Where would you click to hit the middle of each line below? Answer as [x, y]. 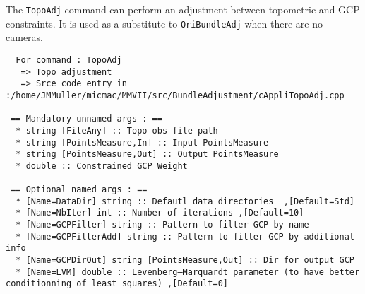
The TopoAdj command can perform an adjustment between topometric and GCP [183, 9]
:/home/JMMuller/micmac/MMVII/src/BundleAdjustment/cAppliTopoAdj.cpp [175, 95]
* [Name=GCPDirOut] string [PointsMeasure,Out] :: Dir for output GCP [185, 260]
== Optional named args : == [79, 190]
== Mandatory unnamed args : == [86, 119]
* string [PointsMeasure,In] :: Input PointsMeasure [142, 142]
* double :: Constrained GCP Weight [102, 166]
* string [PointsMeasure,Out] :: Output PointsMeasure [147, 154]
